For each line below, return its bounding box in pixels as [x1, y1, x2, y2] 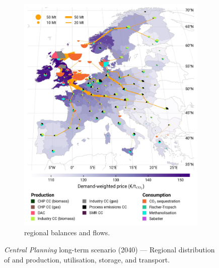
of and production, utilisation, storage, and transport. [4, 254, 170, 264]
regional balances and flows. [24, 227, 110, 238]
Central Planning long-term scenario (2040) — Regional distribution [4, 244, 215, 254]
